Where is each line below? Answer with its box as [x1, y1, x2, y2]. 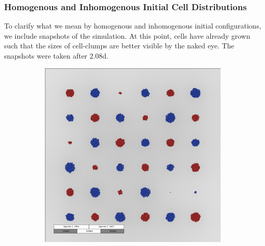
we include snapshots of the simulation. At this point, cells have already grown [4, 30, 250, 41]
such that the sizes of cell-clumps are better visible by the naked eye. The [4, 40, 234, 51]
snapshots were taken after [4, 50, 87, 61]
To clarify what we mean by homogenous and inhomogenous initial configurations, [4, 20, 261, 31]
